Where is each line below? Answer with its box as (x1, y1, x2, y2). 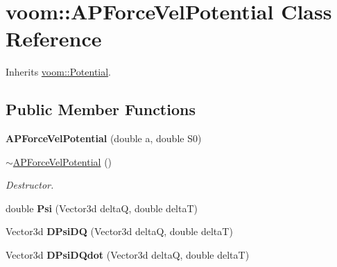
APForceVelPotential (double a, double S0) (6, 131, 202, 146)
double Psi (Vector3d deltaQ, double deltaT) (6, 200, 198, 215)
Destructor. (6, 178, 54, 192)
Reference (6, 24, 102, 53)
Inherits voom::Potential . (6, 64, 112, 79)
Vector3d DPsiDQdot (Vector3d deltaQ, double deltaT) (6, 248, 250, 262)
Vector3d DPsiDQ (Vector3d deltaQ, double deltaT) (6, 224, 233, 239)
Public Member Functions (6, 98, 196, 120)
